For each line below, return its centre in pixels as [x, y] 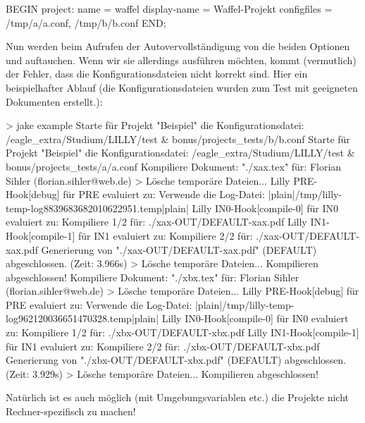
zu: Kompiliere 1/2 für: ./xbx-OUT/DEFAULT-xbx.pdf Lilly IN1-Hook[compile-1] [182, 332]
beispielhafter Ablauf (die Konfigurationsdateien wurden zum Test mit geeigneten [182, 87]
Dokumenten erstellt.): [54, 101]
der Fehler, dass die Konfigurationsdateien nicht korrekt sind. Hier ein [157, 74]
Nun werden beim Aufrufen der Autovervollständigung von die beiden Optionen [178, 46]
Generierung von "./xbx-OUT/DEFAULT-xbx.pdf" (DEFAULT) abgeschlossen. [176, 360]
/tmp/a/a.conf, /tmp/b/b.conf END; [86, 22]
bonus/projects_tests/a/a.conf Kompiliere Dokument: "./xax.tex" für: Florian [174, 166]
